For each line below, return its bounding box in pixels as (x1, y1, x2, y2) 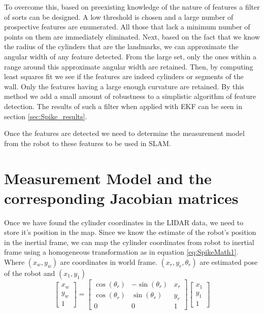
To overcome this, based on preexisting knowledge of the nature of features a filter (4, 2, 260, 12)
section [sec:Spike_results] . (4, 111, 87, 121)
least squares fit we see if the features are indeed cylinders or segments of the (4, 71, 244, 82)
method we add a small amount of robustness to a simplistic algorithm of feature (4, 91, 256, 101)
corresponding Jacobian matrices (4, 187, 239, 208)
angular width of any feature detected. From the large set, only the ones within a (4, 51, 257, 61)
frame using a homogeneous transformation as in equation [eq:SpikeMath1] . (4, 247, 239, 257)
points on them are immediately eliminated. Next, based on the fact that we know (4, 31, 260, 42)
